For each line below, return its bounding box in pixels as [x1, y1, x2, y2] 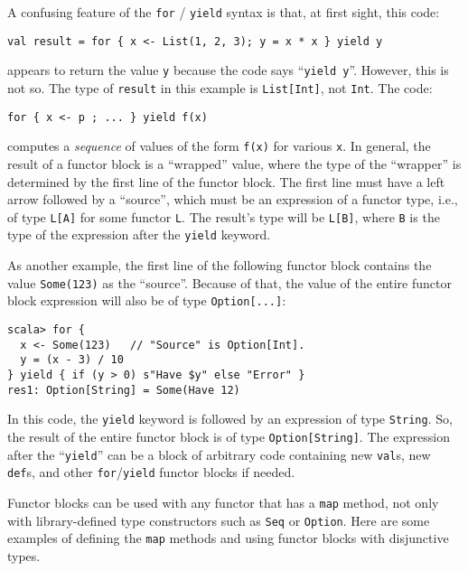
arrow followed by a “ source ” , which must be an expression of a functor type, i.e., [7, 190, 458, 209]
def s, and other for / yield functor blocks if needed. [7, 463, 295, 482]
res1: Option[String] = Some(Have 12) [7, 383, 240, 397]
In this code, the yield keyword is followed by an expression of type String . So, [7, 409, 453, 428]
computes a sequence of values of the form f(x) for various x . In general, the [7, 136, 431, 155]
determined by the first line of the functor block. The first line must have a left [7, 172, 445, 191]
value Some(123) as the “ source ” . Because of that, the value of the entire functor [7, 273, 452, 292]
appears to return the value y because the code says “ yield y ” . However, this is [7, 61, 449, 80]
